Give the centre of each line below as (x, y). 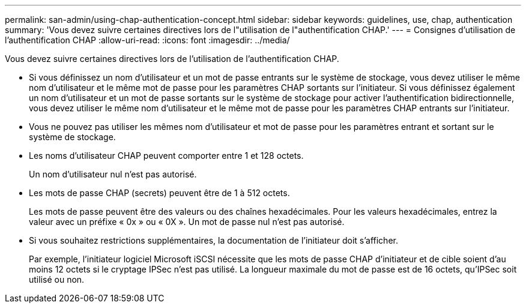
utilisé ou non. (57, 279)
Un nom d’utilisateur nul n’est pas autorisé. (113, 174)
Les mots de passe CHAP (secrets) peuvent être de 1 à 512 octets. (159, 193)
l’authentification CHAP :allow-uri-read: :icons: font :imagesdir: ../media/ (147, 40)
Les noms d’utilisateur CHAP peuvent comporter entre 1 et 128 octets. (166, 156)
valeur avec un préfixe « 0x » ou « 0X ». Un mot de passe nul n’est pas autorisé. (187, 222)
